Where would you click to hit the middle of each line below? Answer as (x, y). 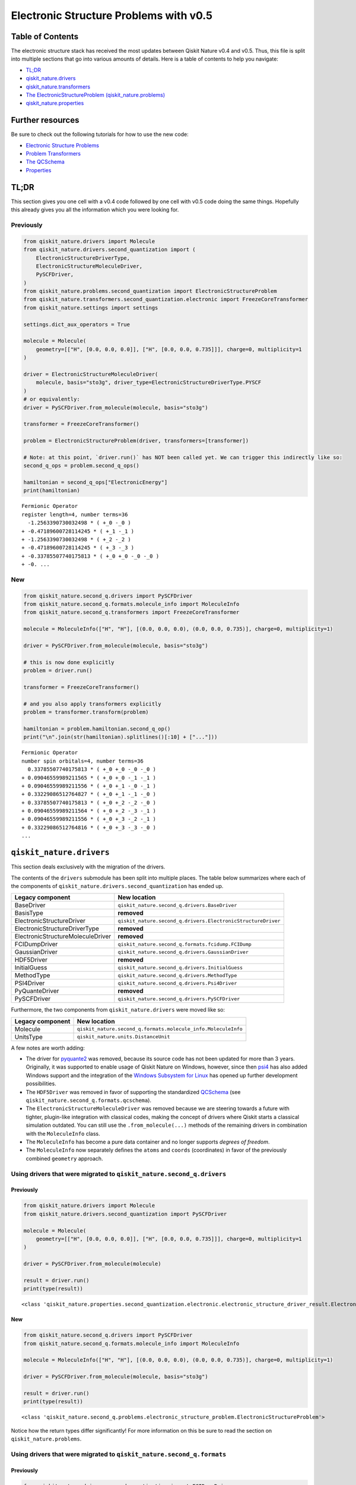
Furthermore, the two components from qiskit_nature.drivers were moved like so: (118, 1010)
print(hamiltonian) (52, 491)
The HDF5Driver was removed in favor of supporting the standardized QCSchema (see (133, 1092)
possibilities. (41, 1083)
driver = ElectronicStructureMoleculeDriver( (91, 374)
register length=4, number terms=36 (75, 514)
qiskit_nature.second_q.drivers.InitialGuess (180, 967)
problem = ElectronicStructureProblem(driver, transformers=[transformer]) (136, 441)
